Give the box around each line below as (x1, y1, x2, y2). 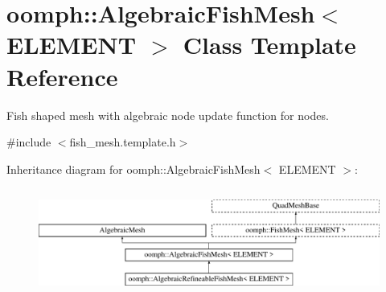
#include (6, 134, 51, 150)
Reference (6, 60, 118, 93)
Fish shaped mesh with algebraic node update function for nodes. (6, 106, 329, 123)
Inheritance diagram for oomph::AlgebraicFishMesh (6, 160, 261, 177)
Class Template (183, 28, 356, 61)
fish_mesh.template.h (69, 134, 176, 150)
